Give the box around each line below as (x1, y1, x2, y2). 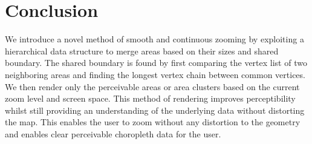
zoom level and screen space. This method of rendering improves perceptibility (5, 92, 296, 105)
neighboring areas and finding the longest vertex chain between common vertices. (5, 68, 305, 80)
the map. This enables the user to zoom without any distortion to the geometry (5, 116, 301, 128)
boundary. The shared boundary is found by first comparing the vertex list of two (5, 56, 307, 69)
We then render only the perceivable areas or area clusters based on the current (5, 80, 300, 93)
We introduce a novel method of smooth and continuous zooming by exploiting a (5, 33, 304, 45)
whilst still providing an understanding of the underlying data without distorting (5, 103, 305, 116)
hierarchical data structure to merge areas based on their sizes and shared (5, 44, 279, 57)
